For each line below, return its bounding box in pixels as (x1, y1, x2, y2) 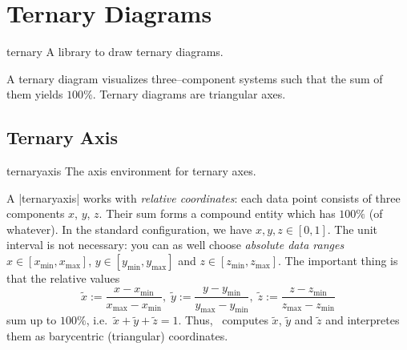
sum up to (6, 312, 57, 328)
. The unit (327, 220, 378, 237)
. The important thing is (278, 252, 398, 269)
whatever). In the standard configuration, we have (6, 220, 252, 237)
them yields (6, 86, 63, 103)
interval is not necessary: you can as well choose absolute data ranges (6, 236, 345, 253)
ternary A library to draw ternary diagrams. (6, 43, 224, 60)
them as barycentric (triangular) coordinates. (6, 327, 228, 344)
